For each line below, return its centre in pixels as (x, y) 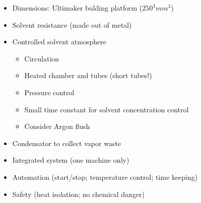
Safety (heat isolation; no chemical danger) (79, 194)
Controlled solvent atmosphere (59, 42)
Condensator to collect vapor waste (67, 143)
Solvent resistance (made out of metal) (72, 24)
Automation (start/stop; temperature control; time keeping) (105, 177)
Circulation (42, 58)
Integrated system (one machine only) (71, 160)
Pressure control (49, 92)
